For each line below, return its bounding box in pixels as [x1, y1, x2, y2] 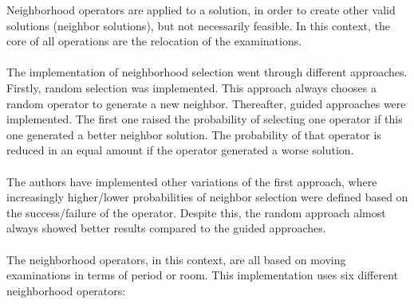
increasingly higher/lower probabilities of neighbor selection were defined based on [6, 189, 408, 205]
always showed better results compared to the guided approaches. [6, 220, 326, 236]
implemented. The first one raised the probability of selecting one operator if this [6, 111, 403, 127]
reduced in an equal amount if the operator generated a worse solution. [6, 142, 354, 158]
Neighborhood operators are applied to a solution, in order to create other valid [6, 2, 396, 18]
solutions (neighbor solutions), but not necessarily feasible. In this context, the [6, 17, 390, 33]
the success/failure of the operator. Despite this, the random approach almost [6, 204, 386, 220]
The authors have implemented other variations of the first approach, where [6, 173, 377, 189]
